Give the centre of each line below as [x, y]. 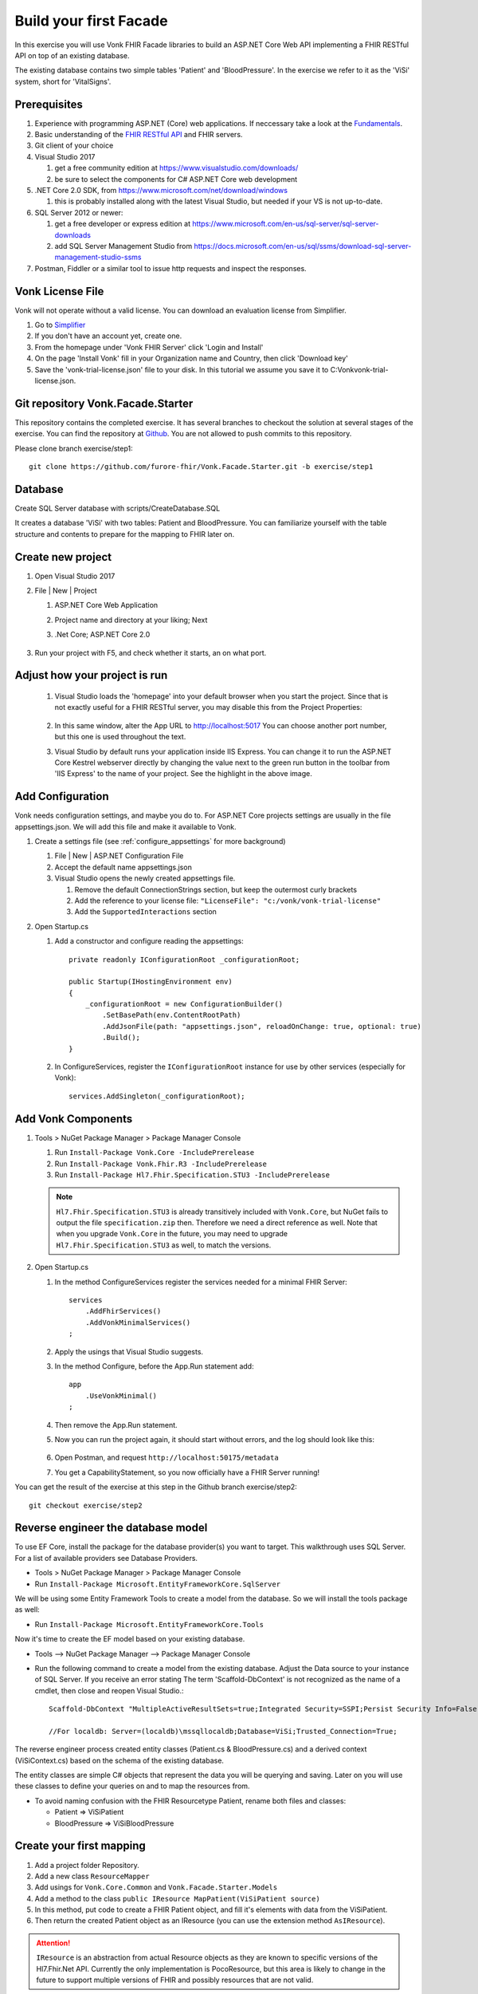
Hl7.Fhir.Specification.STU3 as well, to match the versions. [164, 1245]
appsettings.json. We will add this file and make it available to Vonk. [125, 826]
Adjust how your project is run [91, 675]
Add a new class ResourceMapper [92, 1876]
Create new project [63, 557]
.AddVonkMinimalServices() [138, 1322]
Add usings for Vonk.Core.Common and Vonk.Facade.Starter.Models [156, 1887]
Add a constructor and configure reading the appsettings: [149, 941]
